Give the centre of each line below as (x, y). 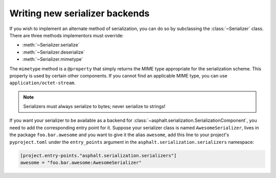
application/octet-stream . (43, 83)
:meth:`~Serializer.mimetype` (53, 59)
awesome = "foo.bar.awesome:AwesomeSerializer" (81, 162)
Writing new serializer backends (79, 13)
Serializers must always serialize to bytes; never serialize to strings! (94, 107)
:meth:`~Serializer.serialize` (51, 45)
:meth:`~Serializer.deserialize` (54, 52)
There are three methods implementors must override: (66, 35)
